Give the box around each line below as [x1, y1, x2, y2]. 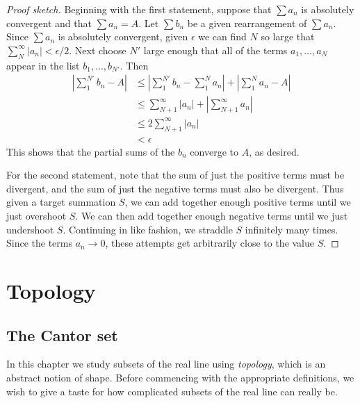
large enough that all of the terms [143, 42, 288, 57]
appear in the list [6, 58, 80, 72]
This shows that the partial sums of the [6, 144, 175, 158]
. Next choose [69, 42, 126, 57]
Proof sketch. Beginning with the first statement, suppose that [6, 2, 272, 16]
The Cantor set [6, 324, 118, 345]
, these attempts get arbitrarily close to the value [105, 236, 315, 250]
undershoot [6, 222, 54, 236]
